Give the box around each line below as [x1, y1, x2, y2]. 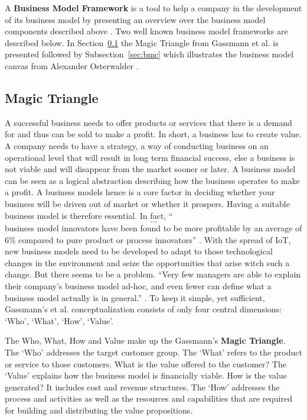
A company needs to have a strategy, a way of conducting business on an [5, 139, 269, 151]
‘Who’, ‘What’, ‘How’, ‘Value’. [5, 314, 113, 327]
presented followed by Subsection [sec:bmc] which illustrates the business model [5, 48, 294, 60]
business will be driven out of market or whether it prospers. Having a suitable [5, 197, 290, 209]
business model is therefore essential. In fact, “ [5, 209, 173, 221]
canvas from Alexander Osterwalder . [5, 59, 139, 72]
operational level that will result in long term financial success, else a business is [5, 151, 295, 163]
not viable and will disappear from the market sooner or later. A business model [5, 163, 296, 175]
